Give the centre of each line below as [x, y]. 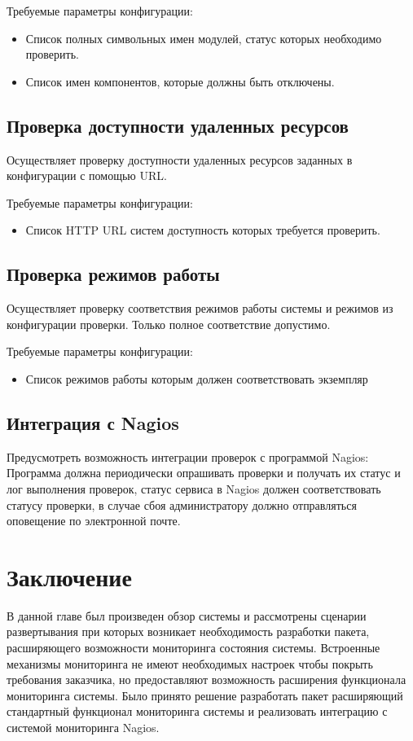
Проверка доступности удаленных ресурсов [178, 125]
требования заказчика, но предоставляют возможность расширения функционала [206, 680]
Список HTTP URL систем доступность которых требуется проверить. [203, 230]
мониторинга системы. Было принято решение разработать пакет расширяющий [205, 695]
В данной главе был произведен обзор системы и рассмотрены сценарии [187, 615]
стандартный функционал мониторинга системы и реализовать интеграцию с [197, 711]
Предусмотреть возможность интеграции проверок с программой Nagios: [188, 456]
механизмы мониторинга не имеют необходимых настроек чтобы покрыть [190, 663]
